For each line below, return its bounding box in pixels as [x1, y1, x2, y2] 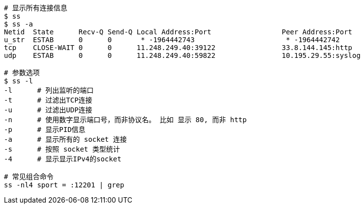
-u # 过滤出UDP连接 [4, 106, 92, 114]
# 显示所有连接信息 [4, 4, 67, 12]
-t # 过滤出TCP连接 [4, 96, 92, 104]
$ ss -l [4, 77, 33, 85]
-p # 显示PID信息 [4, 126, 86, 133]
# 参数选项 [4, 69, 40, 77]
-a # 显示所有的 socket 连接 [4, 135, 127, 143]
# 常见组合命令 [4, 173, 54, 181]
